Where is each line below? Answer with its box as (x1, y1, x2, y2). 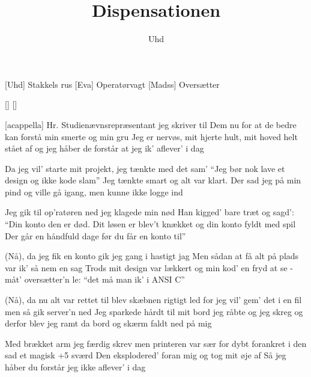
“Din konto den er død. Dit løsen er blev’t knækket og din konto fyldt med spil (5, 218, 296, 230)
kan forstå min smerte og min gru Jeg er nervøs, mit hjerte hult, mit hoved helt (5, 130, 298, 143)
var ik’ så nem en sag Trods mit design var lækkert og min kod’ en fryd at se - (5, 261, 294, 274)
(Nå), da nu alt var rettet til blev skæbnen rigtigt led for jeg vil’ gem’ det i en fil (5, 293, 302, 306)
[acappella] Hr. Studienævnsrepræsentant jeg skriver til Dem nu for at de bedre (5, 118, 297, 130)
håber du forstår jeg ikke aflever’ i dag (5, 361, 146, 373)
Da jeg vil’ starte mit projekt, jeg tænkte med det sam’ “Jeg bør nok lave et (5, 162, 285, 174)
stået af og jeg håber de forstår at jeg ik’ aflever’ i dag (5, 142, 204, 155)
